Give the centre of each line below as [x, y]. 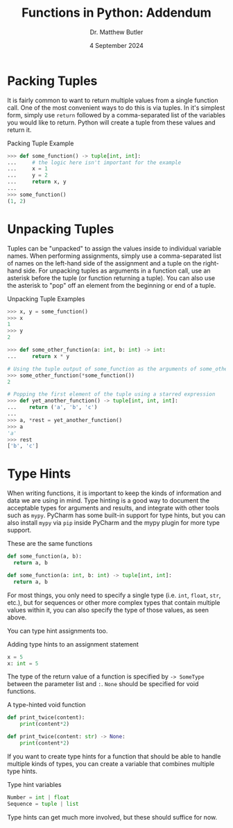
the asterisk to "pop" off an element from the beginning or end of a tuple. [112, 285]
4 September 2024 [116, 45]
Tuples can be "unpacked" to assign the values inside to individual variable [114, 248]
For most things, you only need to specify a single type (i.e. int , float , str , [114, 595]
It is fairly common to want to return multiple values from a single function [113, 100]
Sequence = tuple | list [43, 804]
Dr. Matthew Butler [116, 32]
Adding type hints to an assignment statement [73, 644]
